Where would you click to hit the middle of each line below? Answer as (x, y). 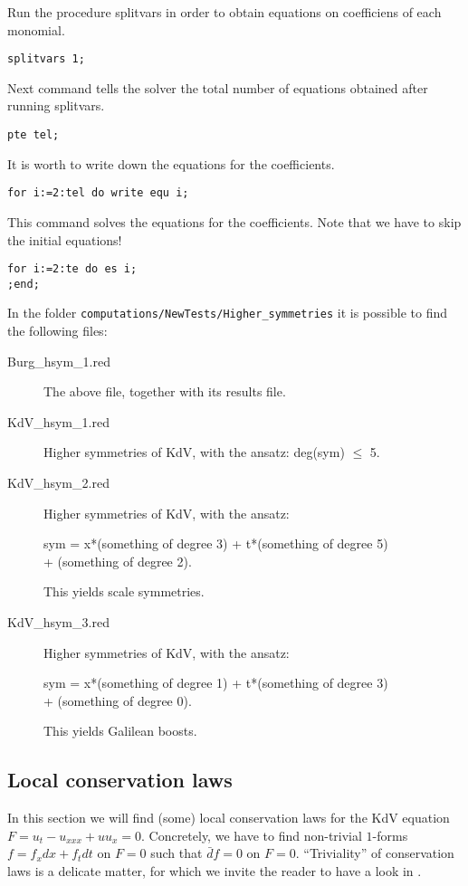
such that (177, 853)
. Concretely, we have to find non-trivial (251, 835)
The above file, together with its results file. (165, 391)
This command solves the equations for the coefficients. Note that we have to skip (234, 221)
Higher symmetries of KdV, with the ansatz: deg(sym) (194, 452)
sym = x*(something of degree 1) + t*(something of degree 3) (216, 683)
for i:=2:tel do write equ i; (98, 193)
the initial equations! (65, 239)
